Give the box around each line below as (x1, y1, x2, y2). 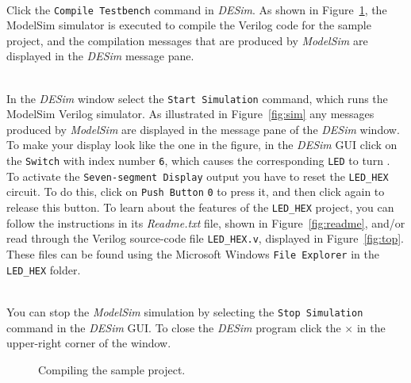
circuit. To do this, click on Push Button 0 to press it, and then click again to (6, 183, 385, 200)
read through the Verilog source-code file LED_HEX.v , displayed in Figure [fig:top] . (6, 230, 405, 247)
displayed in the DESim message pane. (6, 48, 194, 64)
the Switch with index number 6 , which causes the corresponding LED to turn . (6, 152, 390, 169)
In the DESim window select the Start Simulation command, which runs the (6, 90, 388, 106)
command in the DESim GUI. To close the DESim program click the (6, 319, 341, 335)
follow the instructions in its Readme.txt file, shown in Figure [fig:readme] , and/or (6, 214, 405, 231)
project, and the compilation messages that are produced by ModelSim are (6, 32, 368, 48)
